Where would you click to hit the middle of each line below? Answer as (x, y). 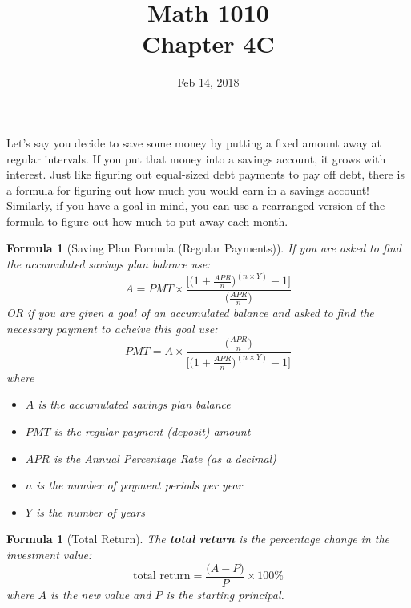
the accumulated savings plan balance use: (109, 264)
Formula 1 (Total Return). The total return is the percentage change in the (198, 539)
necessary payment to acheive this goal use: (112, 328)
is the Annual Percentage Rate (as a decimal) (165, 458)
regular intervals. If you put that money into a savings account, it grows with (196, 158)
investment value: (49, 554)
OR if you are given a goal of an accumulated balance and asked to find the (190, 313)
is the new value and (101, 594)
